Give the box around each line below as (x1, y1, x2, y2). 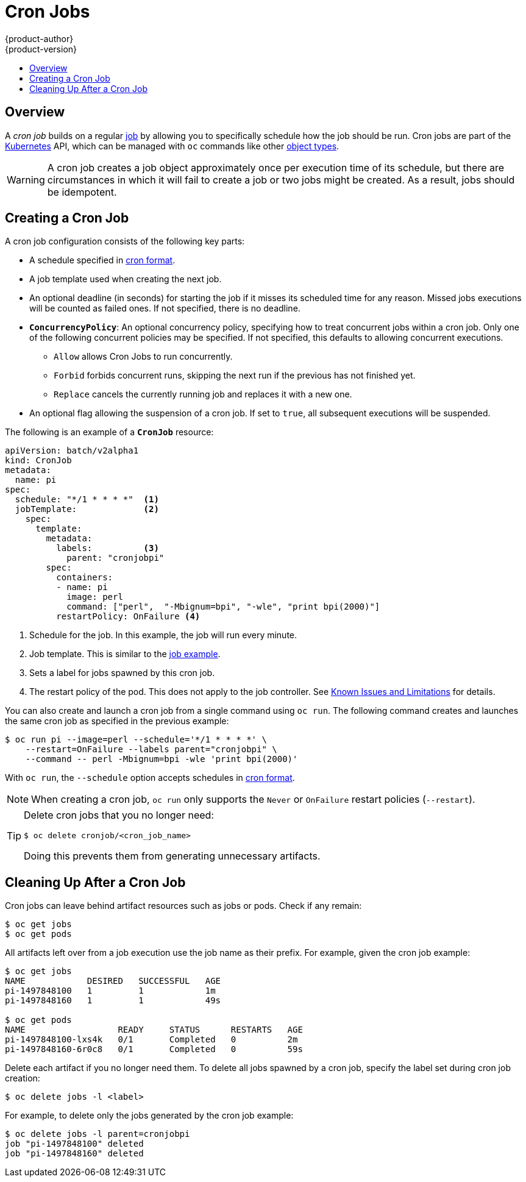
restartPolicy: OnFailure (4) (56, 611, 201, 622)
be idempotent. (47, 185, 117, 198)
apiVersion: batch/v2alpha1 (5, 446, 139, 456)
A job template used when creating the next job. (29, 274, 222, 285)
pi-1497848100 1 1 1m (5, 986, 216, 996)
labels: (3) (56, 543, 159, 554)
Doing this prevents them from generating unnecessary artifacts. (24, 850, 321, 863)
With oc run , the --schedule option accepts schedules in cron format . (5, 772, 295, 783)
